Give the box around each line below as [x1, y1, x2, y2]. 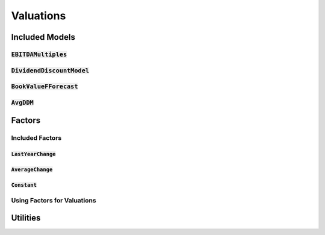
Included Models [11, 32, 75, 42]
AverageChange [11, 166, 53, 173]
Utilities [11, 213, 41, 223]
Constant [11, 181, 37, 188]
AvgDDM [11, 98, 34, 107]
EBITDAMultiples [11, 50, 67, 58]
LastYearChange [11, 151, 57, 157]
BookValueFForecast [11, 83, 78, 90]
